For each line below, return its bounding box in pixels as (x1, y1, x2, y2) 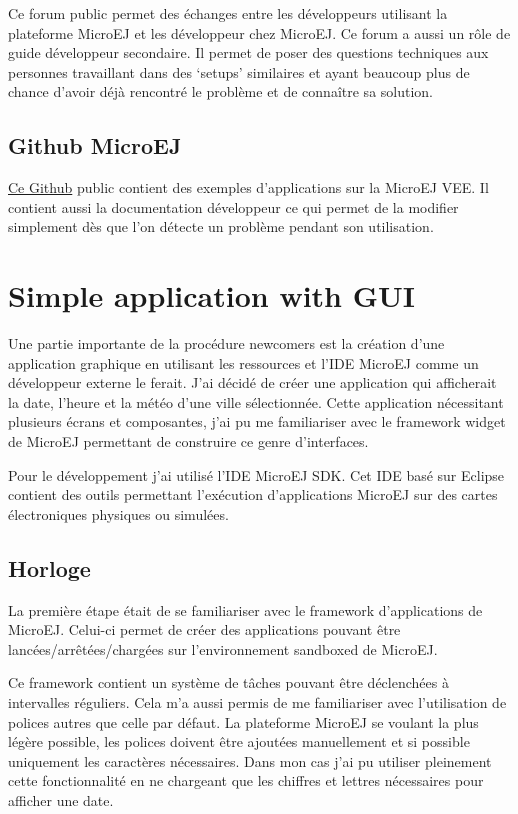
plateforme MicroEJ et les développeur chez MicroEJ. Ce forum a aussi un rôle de (8, 22, 511, 43)
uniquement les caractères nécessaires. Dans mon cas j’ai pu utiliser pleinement (8, 750, 492, 771)
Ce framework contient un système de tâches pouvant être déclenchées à (8, 672, 449, 693)
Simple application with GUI (8, 275, 416, 316)
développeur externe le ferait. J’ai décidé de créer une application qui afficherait (8, 372, 497, 393)
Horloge (8, 552, 91, 583)
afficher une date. (8, 789, 114, 810)
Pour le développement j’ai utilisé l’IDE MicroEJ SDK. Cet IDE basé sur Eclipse (8, 464, 505, 485)
